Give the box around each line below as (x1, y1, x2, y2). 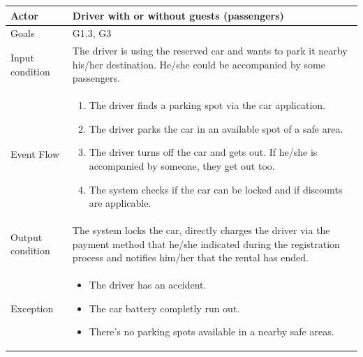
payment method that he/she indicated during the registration (72, 236, 340, 251)
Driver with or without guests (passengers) (72, 8, 284, 22)
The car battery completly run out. (89, 300, 240, 315)
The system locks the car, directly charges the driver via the (72, 223, 330, 238)
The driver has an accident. (89, 277, 207, 292)
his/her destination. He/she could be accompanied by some (72, 57, 325, 71)
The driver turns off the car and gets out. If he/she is (89, 145, 318, 159)
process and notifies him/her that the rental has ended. (72, 250, 309, 265)
